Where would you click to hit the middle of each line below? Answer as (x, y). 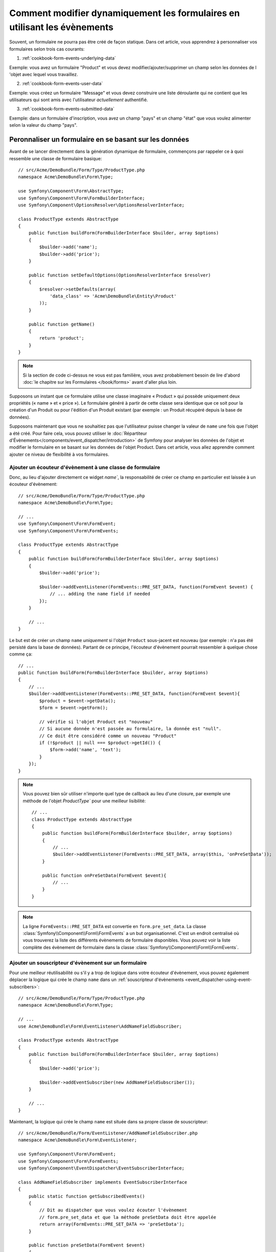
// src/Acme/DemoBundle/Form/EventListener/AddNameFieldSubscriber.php (108, 1133)
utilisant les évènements (61, 27)
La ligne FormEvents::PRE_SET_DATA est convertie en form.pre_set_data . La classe (114, 926)
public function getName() (62, 324)
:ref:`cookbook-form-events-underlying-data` (69, 58)
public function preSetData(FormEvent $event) (87, 1245)
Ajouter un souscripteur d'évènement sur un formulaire (78, 963)
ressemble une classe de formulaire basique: (56, 158)
